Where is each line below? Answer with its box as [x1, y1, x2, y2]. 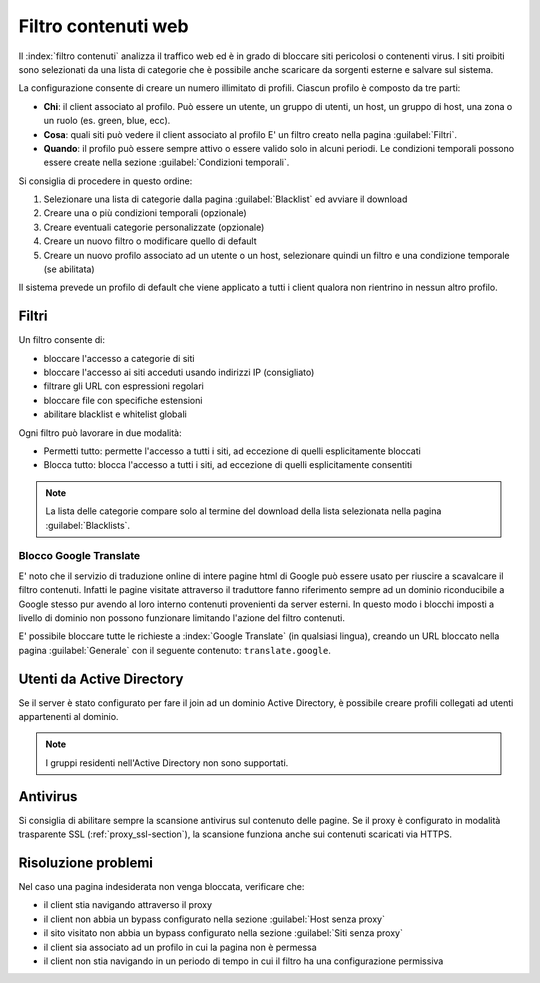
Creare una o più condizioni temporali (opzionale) [43, 207, 247, 219]
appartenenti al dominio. [18, 711, 119, 722]
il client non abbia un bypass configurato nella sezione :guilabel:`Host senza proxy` [43, 913, 385, 925]
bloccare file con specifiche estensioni [43, 394, 203, 406]
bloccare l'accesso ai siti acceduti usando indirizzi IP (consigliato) [43, 366, 315, 379]
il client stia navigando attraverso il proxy [43, 899, 213, 911]
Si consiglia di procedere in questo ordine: [18, 175, 193, 187]
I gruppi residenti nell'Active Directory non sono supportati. [45, 756, 289, 769]
